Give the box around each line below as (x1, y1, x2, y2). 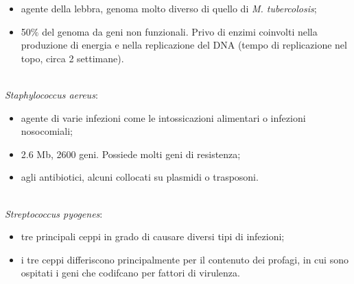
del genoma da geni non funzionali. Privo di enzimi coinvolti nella (42, 24, 318, 38)
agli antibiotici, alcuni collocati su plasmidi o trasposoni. (21, 170, 259, 184)
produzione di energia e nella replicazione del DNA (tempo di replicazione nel (21, 38, 347, 52)
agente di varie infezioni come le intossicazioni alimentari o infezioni (21, 110, 306, 125)
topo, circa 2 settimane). (21, 51, 124, 65)
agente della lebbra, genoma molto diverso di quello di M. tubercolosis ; (21, 1, 317, 15)
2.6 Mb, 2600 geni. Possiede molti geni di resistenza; (21, 146, 241, 161)
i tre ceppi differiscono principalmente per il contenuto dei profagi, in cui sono (21, 252, 349, 266)
